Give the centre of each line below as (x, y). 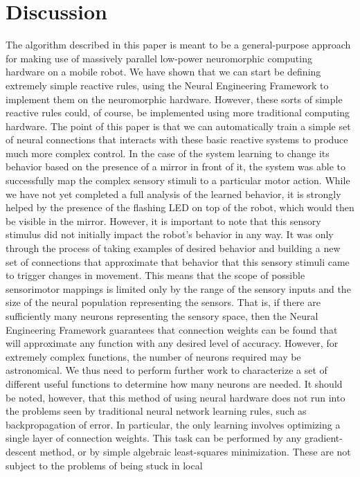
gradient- (324, 438)
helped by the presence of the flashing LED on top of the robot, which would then (180, 207)
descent (21, 451)
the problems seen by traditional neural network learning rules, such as (156, 411)
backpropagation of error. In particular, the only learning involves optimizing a (173, 424)
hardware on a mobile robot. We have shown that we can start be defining (163, 72)
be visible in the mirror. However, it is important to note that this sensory (163, 220)
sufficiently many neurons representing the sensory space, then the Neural (162, 316)
